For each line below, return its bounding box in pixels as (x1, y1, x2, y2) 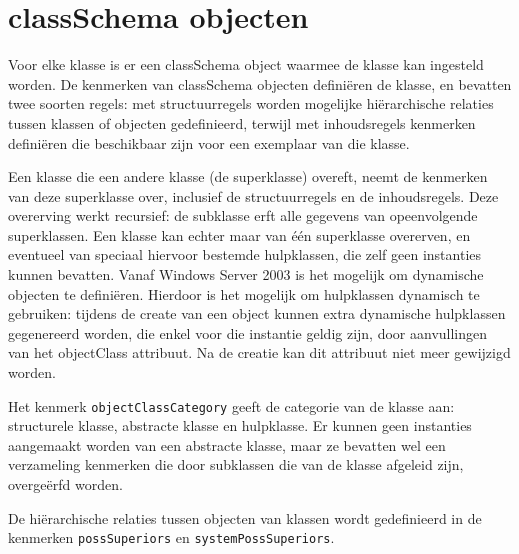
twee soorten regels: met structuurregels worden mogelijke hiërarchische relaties (8, 93, 494, 114)
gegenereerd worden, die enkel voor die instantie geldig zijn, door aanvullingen (8, 322, 488, 343)
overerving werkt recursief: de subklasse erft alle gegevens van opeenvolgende (8, 205, 478, 226)
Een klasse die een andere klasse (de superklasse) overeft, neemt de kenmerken (8, 166, 488, 187)
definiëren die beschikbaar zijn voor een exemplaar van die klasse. (8, 132, 410, 153)
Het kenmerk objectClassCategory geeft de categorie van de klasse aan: (8, 395, 455, 416)
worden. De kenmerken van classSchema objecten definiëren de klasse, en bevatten (8, 73, 512, 94)
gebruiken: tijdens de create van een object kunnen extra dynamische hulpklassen (8, 303, 506, 324)
